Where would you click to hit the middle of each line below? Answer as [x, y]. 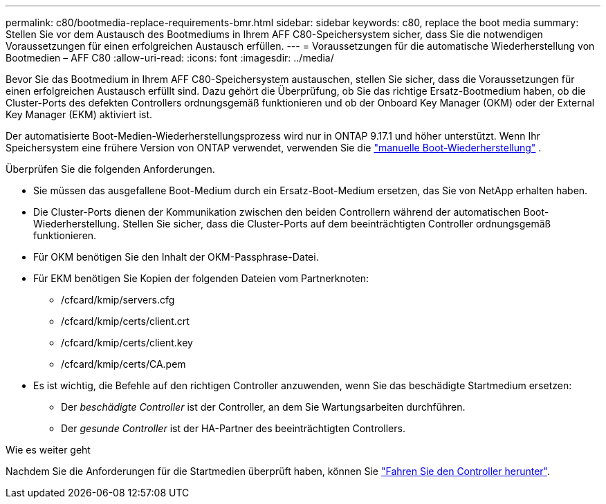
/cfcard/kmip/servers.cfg [118, 300]
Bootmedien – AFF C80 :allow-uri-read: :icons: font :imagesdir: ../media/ [170, 58]
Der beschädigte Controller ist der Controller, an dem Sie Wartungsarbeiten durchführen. [263, 407]
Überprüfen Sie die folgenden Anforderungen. [110, 169]
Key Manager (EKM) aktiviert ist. [79, 114]
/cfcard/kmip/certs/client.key [127, 343]
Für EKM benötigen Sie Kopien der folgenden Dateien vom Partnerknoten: [201, 278]
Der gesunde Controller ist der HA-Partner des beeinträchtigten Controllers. [233, 428]
